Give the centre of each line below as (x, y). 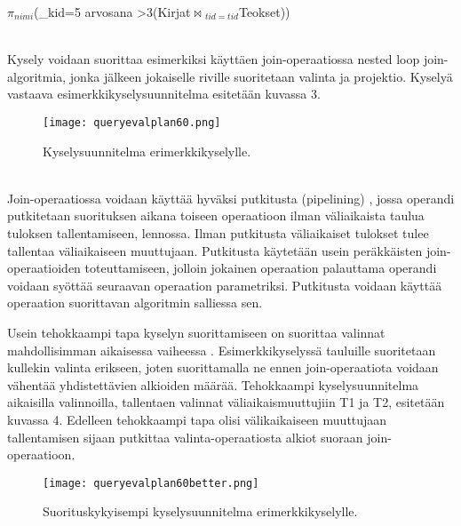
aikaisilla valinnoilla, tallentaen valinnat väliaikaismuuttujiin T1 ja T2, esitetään (226, 402)
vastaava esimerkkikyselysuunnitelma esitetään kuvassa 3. (164, 94)
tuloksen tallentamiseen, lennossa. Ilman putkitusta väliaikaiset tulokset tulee (218, 233)
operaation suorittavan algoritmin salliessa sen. (135, 303)
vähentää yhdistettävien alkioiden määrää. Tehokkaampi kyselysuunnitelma (213, 384)
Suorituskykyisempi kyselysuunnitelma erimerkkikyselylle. (200, 511)
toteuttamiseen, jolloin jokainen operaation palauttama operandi (261, 268)
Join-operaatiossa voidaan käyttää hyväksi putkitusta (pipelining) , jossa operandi (231, 198)
